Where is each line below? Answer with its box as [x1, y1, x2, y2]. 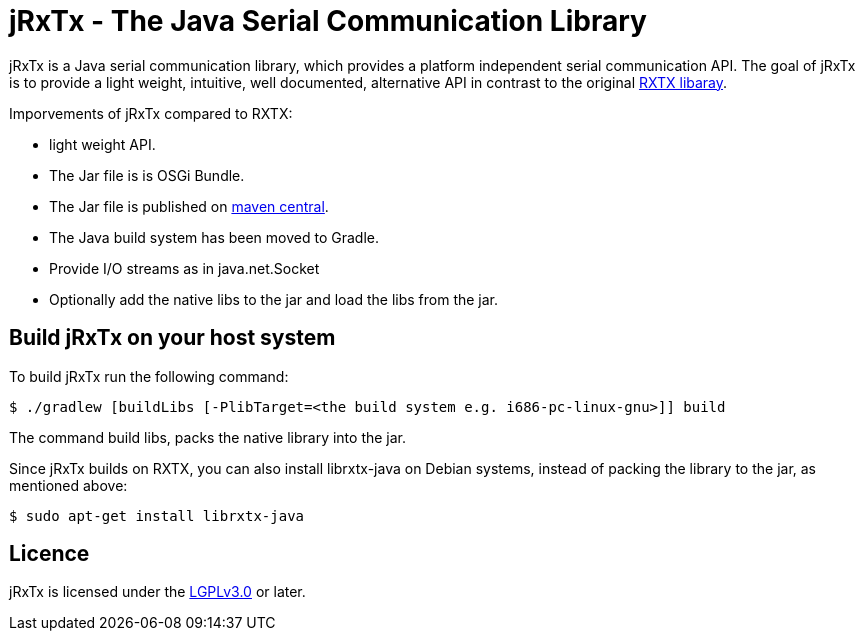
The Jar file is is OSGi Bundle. [49, 166, 245, 184]
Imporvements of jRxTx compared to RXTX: [9, 104, 293, 122]
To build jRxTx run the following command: [9, 367, 289, 385]
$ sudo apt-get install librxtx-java [9, 507, 305, 524]
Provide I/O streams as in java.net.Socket [49, 259, 320, 277]
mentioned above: [9, 476, 128, 494]
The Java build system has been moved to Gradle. [49, 228, 379, 246]
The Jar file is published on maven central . [49, 197, 329, 215]
